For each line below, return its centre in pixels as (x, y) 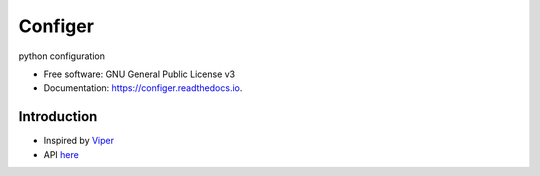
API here (61, 154)
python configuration (61, 56)
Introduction (58, 116)
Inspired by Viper (79, 141)
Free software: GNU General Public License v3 (139, 74)
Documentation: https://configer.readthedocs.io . (143, 88)
